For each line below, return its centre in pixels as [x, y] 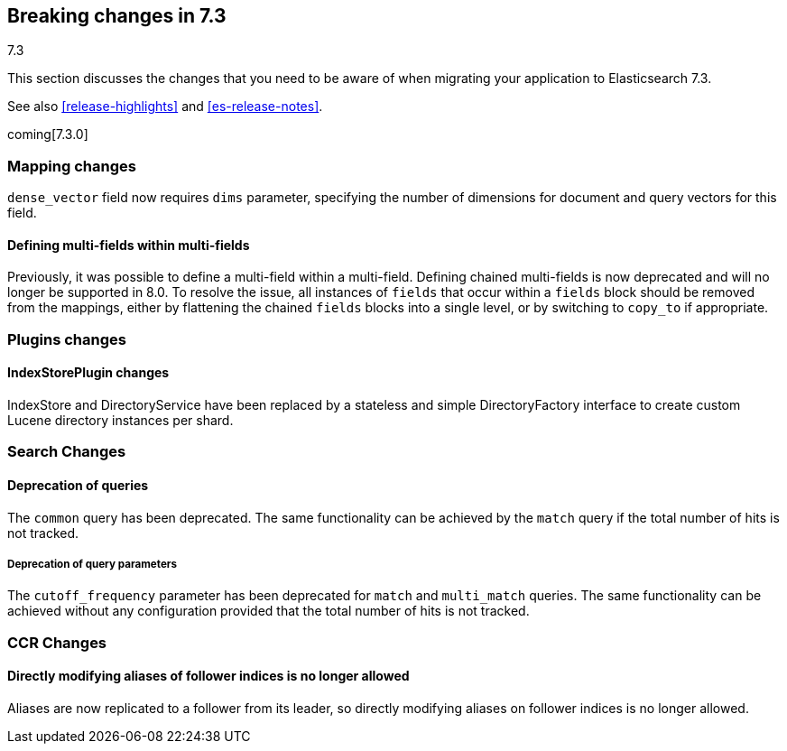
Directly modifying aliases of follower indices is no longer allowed [208, 676]
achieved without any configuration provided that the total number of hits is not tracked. [269, 611]
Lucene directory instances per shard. [120, 420]
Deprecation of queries [78, 485]
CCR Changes [57, 642]
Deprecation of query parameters [93, 564]
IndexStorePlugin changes [88, 373]
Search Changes [67, 452]
